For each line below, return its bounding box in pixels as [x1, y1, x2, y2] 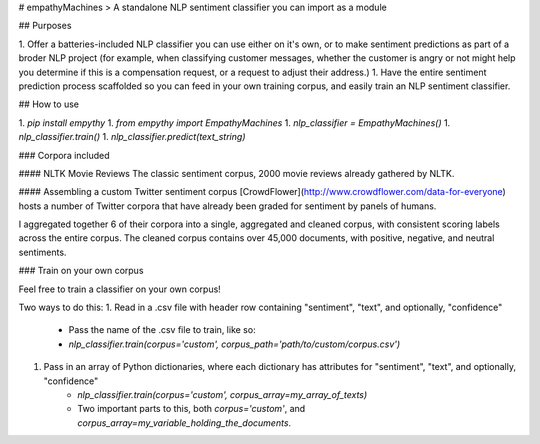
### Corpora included [18, 149, 110, 161]
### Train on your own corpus [18, 265, 144, 277]
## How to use [18, 98, 80, 110]
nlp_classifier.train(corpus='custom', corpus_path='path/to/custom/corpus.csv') [68, 338, 401, 350]
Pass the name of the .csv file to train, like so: [68, 324, 256, 336]
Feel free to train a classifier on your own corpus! [18, 283, 222, 295]
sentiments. [18, 246, 67, 258]
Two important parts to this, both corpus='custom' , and [77, 403, 306, 415]
